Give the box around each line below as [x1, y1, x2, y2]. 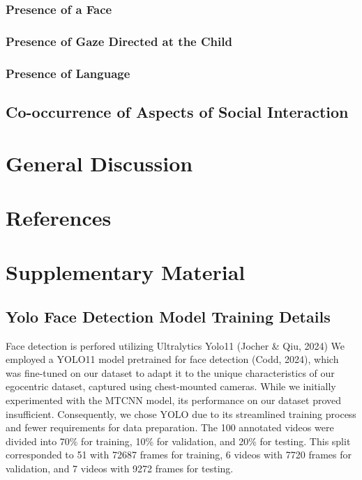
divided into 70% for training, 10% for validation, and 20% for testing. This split [6, 433, 351, 448]
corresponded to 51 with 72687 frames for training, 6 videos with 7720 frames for [6, 447, 352, 462]
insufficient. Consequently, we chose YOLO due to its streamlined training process [6, 406, 356, 421]
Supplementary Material [6, 258, 246, 286]
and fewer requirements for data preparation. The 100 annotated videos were [6, 420, 334, 435]
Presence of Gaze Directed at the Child [6, 32, 232, 49]
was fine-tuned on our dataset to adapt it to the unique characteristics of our [6, 365, 335, 380]
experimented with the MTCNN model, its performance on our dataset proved [6, 393, 342, 408]
